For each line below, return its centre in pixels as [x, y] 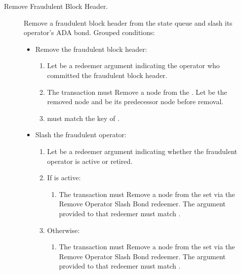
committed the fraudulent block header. [107, 75]
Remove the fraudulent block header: [91, 49]
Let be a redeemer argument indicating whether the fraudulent [142, 151]
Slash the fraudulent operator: [81, 135]
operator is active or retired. [90, 161]
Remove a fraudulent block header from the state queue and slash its [128, 22]
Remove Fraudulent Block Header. [56, 6]
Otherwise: [63, 230]
